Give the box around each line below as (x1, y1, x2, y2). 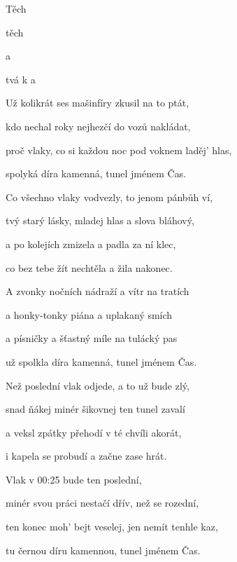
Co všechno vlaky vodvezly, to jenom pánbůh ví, (6, 189, 213, 204)
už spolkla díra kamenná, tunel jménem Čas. (6, 354, 197, 369)
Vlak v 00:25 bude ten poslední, (6, 472, 142, 486)
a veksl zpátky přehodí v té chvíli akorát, (6, 425, 182, 439)
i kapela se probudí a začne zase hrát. (6, 448, 167, 463)
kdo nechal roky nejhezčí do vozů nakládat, (6, 118, 191, 133)
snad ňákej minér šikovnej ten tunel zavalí (6, 402, 185, 416)
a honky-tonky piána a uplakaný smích (6, 307, 173, 322)
